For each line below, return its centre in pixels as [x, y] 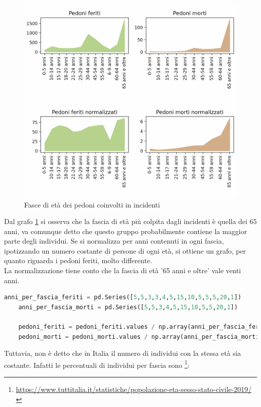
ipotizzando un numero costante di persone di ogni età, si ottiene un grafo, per [125, 250]
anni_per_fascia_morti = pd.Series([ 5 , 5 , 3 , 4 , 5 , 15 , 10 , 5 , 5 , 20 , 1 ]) [128, 307]
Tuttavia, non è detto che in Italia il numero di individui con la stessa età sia [123, 353]
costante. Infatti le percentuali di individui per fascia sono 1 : [97, 364]
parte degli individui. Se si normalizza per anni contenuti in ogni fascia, [114, 241]
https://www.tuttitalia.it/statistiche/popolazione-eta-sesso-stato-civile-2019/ [134, 389]
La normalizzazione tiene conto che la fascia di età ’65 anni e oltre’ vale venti [123, 270]
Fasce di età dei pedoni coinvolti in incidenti [92, 204]
